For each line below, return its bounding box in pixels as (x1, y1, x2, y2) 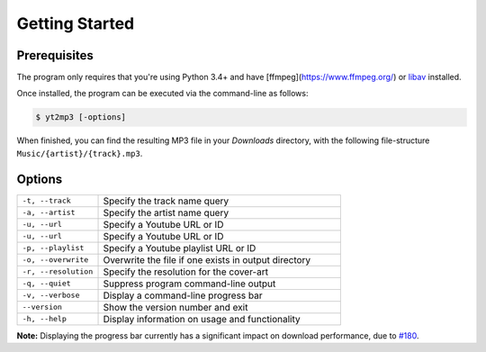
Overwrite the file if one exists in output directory (103, 253, 311, 266)
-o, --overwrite (22, 255, 89, 265)
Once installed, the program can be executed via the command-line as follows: (16, 88, 309, 99)
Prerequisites (16, 48, 94, 63)
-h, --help (22, 314, 67, 324)
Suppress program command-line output (103, 277, 276, 290)
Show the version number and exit (103, 301, 248, 313)
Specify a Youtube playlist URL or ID (103, 241, 256, 254)
